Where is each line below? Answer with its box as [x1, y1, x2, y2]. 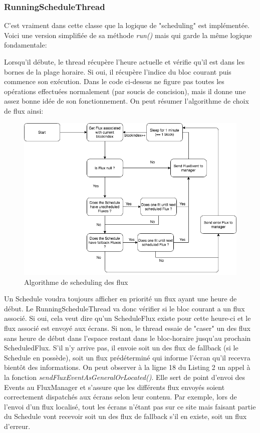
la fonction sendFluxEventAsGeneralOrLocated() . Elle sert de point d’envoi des [4, 372, 245, 382]
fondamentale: [4, 40, 47, 50]
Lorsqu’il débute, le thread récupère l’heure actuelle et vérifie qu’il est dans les [4, 57, 245, 67]
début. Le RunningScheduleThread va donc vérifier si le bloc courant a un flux [4, 303, 245, 313]
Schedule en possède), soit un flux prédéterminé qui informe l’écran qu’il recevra [4, 352, 250, 362]
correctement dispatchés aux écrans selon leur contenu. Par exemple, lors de [4, 391, 237, 402]
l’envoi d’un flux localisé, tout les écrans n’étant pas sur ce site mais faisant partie [4, 401, 256, 411]
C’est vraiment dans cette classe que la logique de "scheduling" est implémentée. [4, 20, 249, 31]
